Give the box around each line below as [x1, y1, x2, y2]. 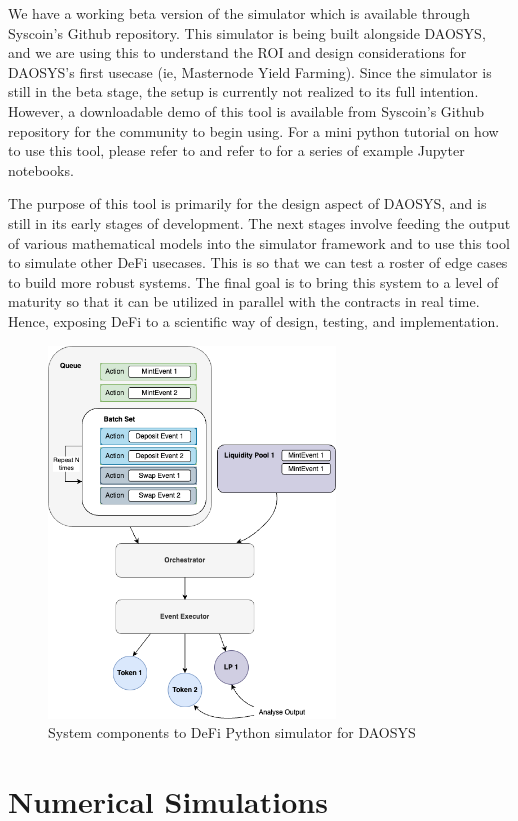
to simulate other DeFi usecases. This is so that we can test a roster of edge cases [8, 252, 508, 273]
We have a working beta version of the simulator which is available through [8, 3, 470, 23]
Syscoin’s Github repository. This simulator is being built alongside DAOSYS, [8, 22, 486, 43]
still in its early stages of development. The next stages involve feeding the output [8, 212, 511, 233]
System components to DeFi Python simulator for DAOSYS [48, 722, 416, 743]
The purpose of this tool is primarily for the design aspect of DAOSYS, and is [8, 193, 487, 214]
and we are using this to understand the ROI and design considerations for [8, 42, 467, 63]
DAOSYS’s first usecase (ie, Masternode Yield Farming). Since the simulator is [8, 61, 492, 82]
